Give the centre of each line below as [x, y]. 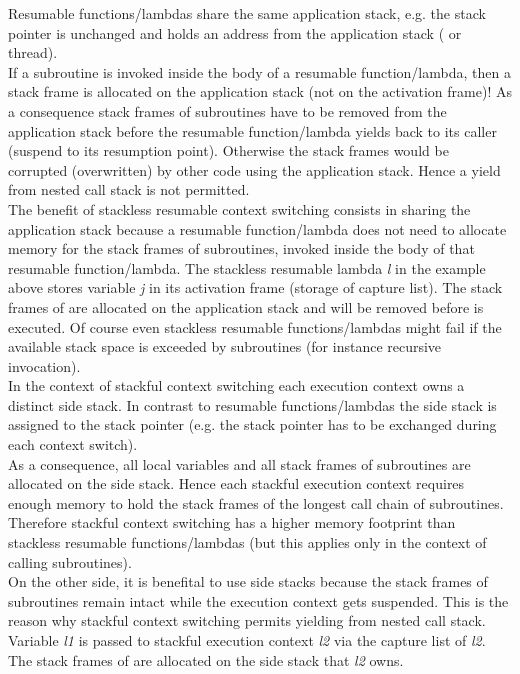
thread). [33, 52]
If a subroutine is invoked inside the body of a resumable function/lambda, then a [259, 71]
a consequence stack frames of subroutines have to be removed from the [227, 110]
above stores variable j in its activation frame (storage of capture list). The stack [255, 287]
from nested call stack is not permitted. [129, 189]
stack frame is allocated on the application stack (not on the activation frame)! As [260, 91]
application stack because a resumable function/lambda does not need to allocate [257, 228]
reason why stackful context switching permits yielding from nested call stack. [247, 620]
